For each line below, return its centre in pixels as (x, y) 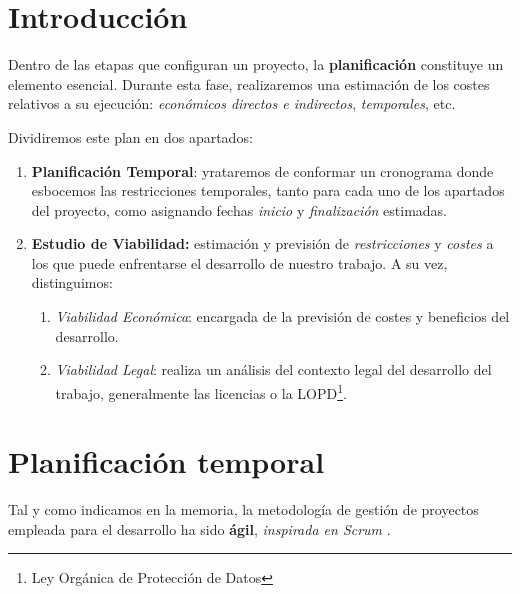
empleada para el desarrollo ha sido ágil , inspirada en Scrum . (199, 528)
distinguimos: (72, 282)
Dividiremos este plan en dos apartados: (130, 136)
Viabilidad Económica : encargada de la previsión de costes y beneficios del (282, 316)
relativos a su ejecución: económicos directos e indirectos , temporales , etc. (232, 103)
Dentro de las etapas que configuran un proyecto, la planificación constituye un (256, 64)
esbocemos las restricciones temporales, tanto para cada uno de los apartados (268, 190)
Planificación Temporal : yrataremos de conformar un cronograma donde (262, 170)
